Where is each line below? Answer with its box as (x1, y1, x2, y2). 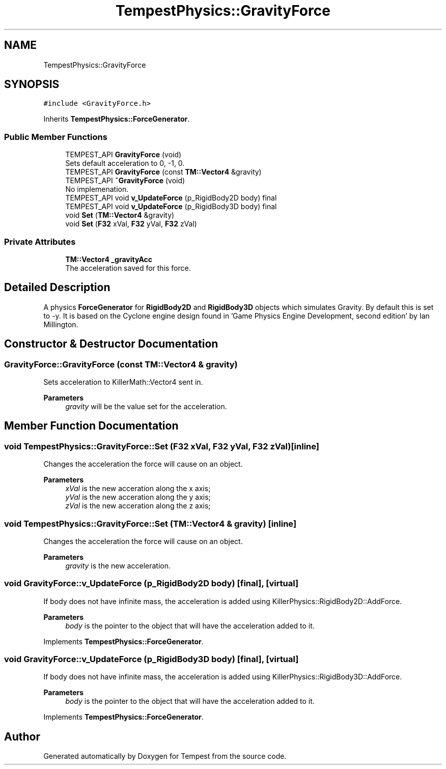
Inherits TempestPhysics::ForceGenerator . (43, 115, 190, 124)
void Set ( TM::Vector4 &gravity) (65, 211, 175, 220)
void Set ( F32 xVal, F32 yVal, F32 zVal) (65, 219, 197, 229)
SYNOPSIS (4, 78, 60, 91)
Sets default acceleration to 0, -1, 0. (65, 159, 185, 168)
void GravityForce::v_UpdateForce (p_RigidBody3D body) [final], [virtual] (4, 654, 299, 665)
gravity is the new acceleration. (65, 561, 171, 570)
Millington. (43, 320, 78, 329)
